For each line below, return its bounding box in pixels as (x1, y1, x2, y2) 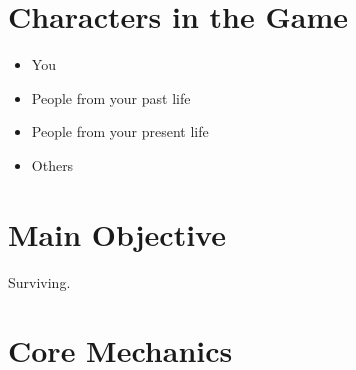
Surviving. (8, 271, 71, 292)
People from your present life (31, 121, 209, 142)
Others (31, 154, 74, 175)
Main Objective (8, 213, 226, 254)
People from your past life (31, 87, 191, 108)
